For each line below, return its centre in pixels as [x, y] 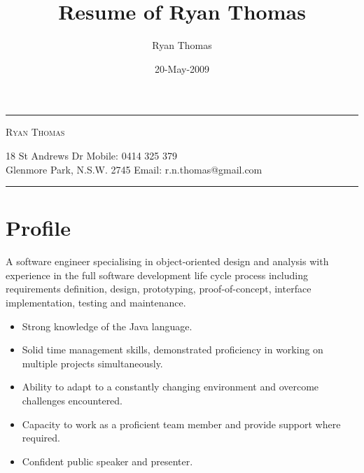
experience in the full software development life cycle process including [157, 275]
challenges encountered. [72, 400]
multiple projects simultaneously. [92, 363]
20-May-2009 [182, 68]
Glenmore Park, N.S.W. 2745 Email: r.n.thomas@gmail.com [134, 169]
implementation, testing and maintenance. [96, 302]
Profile [38, 228]
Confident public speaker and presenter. [107, 461]
